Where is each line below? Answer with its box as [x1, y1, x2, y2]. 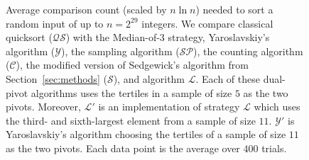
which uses [254, 99, 300, 114]
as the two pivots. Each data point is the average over [6, 140, 240, 155]
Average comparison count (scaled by [6, 2, 167, 16]
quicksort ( [6, 30, 53, 45]
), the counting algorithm [193, 43, 303, 58]
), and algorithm [113, 71, 185, 86]
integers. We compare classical [141, 16, 273, 30]
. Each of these [195, 71, 260, 86]
